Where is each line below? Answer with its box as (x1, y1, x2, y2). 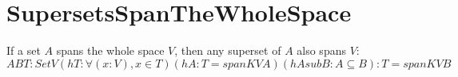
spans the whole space (56, 42, 165, 59)
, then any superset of (174, 42, 281, 59)
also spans (297, 42, 346, 59)
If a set (6, 42, 41, 59)
